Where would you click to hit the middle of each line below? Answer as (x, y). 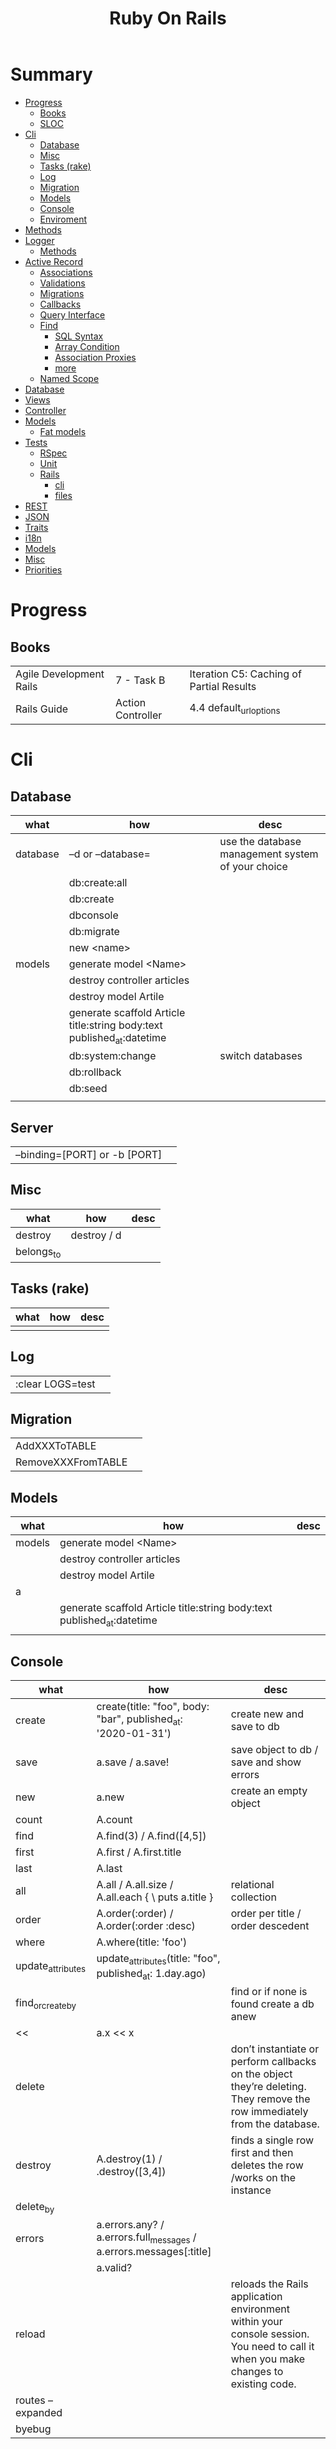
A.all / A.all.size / (135, 1885)
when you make (268, 2359)
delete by (35, 2207)
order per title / (266, 1914)
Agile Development (60, 674)
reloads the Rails (269, 2284)
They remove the (270, 2099)
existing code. (263, 2384)
